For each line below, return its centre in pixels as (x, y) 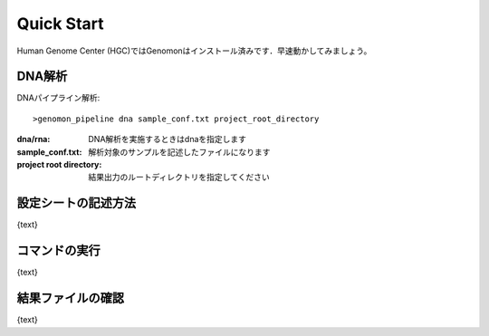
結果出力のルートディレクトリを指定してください (179, 178)
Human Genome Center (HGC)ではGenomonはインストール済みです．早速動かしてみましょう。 (194, 51)
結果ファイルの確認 (70, 298)
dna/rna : (34, 139)
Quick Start (60, 24)
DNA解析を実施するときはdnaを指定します (168, 139)
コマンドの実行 (58, 250)
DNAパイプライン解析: (58, 98)
